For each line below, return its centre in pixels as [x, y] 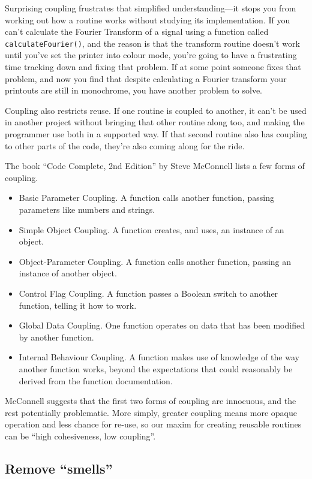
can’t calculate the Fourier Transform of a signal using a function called [137, 31]
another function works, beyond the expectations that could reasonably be [156, 368]
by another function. [56, 337]
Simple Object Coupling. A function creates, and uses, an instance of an [151, 229]
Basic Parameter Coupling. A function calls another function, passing [146, 198]
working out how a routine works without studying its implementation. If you [148, 19]
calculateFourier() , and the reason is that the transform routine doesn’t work [152, 43]
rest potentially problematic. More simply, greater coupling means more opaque [151, 412]
